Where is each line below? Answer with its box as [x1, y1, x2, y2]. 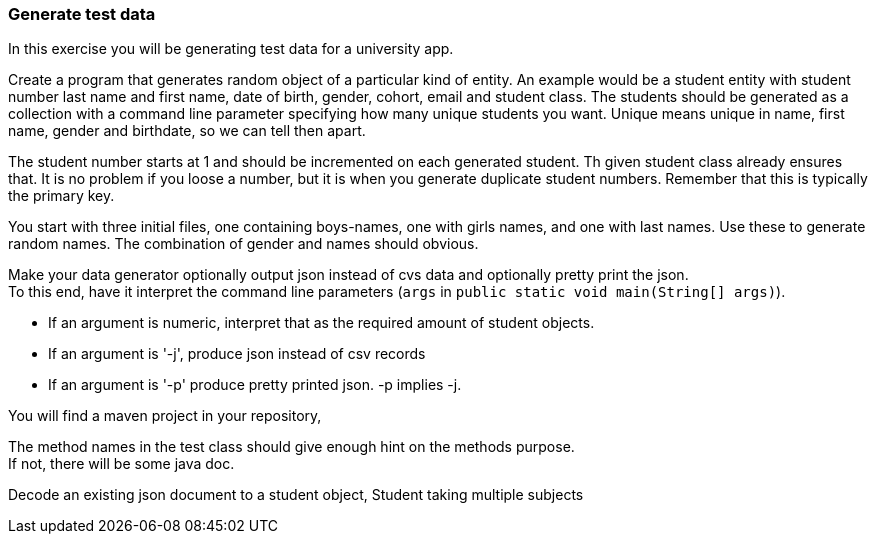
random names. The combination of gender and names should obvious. [8, 235, 479, 253]
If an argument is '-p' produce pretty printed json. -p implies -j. [48, 376, 462, 394]
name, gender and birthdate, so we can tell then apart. [8, 122, 366, 140]
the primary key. [8, 187, 115, 205]
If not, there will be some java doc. [8, 455, 235, 473]
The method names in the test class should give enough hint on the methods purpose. [8, 438, 575, 456]
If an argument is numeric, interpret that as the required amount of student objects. [48, 314, 595, 332]
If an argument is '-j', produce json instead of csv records [48, 345, 426, 363]
